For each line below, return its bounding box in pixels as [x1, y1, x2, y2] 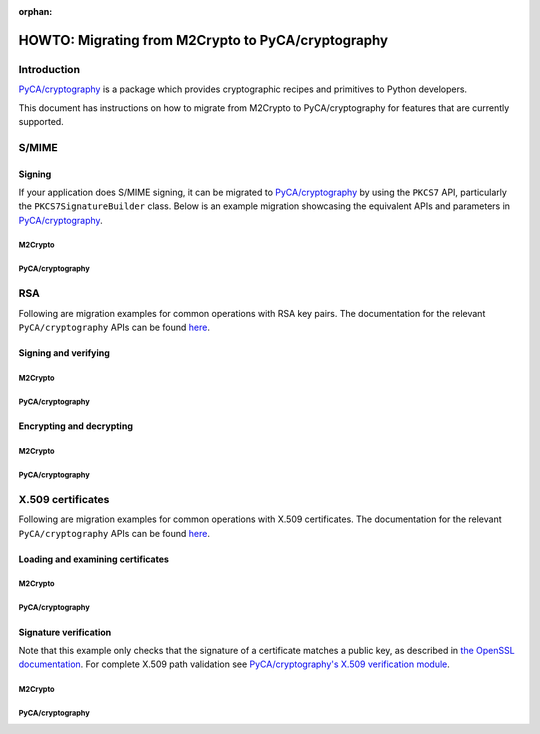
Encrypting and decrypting [18, 420, 134, 432]
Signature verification [18, 626, 112, 638]
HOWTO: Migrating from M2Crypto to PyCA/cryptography [18, 31, 389, 49]
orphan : [18, 6, 53, 17]
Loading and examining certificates [18, 553, 170, 565]
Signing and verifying [18, 347, 110, 359]
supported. [18, 115, 64, 127]
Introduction [18, 62, 80, 76]
